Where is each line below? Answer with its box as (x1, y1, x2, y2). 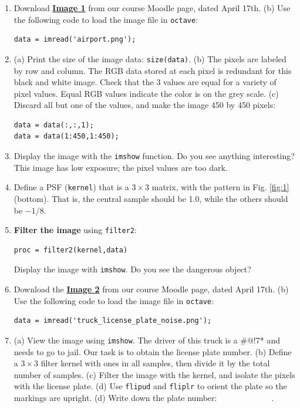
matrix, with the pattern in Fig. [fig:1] (151, 181, 289, 193)
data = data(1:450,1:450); (14, 132, 119, 141)
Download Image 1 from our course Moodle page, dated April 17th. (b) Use (14, 2, 291, 14)
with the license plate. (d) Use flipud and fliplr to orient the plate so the (14, 380, 287, 392)
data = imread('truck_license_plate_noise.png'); (14, 316, 212, 325)
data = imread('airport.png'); (14, 35, 136, 44)
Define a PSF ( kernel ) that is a (14, 181, 129, 193)
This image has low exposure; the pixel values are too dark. (14, 161, 228, 173)
